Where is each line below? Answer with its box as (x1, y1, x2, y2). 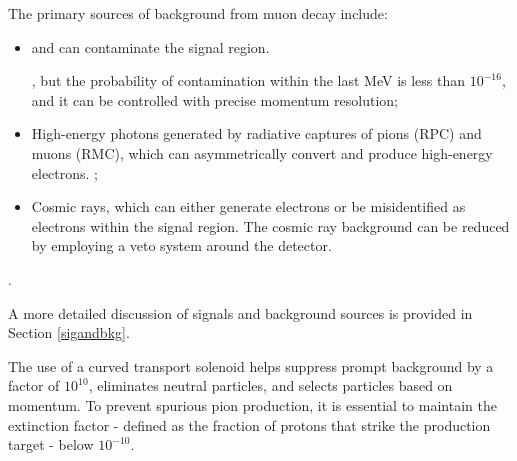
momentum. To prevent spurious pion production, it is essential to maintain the (8, 394, 497, 415)
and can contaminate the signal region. (31, 36, 270, 57)
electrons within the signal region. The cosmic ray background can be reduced (31, 215, 510, 236)
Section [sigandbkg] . (8, 322, 130, 343)
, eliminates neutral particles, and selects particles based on (88, 375, 453, 396)
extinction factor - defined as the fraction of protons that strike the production (8, 414, 491, 435)
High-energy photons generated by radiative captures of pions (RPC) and (31, 123, 482, 144)
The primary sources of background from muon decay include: (8, 3, 388, 23)
